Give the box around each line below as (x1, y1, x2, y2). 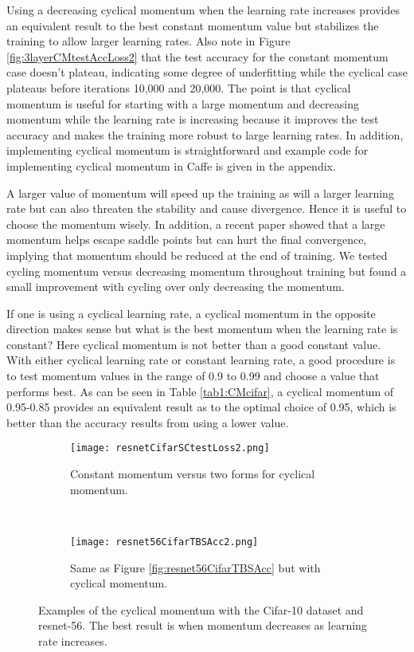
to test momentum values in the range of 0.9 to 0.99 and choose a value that (6, 367, 380, 384)
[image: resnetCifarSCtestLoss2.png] (70, 442, 270, 454)
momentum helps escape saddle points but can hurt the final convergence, (6, 231, 367, 248)
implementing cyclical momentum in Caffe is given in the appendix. (6, 157, 336, 174)
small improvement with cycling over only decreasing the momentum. (6, 278, 345, 295)
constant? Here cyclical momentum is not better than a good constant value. (6, 336, 381, 352)
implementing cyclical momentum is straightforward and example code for (6, 142, 369, 159)
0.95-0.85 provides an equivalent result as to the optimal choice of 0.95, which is (6, 399, 396, 415)
